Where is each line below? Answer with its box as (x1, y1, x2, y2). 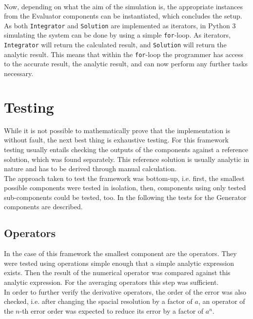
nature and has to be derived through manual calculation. (4, 163, 177, 174)
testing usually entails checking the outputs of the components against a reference (4, 144, 249, 154)
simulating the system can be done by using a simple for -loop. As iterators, (4, 30, 231, 40)
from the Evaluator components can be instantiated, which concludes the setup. (4, 11, 242, 21)
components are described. (4, 201, 83, 212)
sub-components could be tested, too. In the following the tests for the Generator (4, 192, 247, 202)
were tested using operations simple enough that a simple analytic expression (4, 258, 234, 268)
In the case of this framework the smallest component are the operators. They (4, 248, 237, 259)
